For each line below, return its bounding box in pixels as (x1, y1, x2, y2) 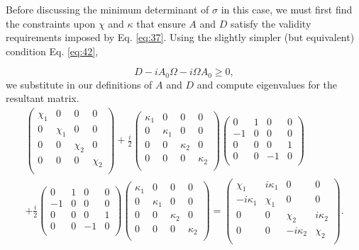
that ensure (136, 16, 186, 30)
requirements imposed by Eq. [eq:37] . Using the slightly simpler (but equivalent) (6, 30, 355, 45)
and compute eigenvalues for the (197, 76, 338, 91)
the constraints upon (6, 16, 96, 30)
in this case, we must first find (221, 2, 353, 16)
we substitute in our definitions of (6, 76, 153, 91)
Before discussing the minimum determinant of (6, 2, 209, 16)
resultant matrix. (6, 91, 79, 106)
